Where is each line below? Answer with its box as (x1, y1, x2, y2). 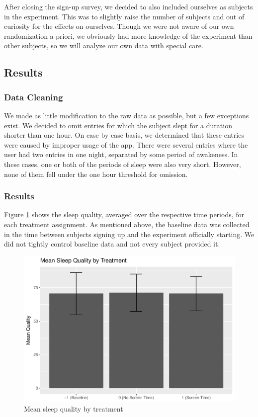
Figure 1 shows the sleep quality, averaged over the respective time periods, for (4, 209, 245, 220)
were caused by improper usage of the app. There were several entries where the (4, 139, 248, 150)
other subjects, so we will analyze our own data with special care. (4, 40, 203, 51)
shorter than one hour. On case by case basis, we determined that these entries (4, 130, 244, 140)
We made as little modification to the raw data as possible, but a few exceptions (4, 110, 249, 120)
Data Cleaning (4, 90, 63, 103)
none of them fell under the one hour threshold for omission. (4, 168, 188, 179)
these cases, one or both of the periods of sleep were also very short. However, (4, 159, 241, 169)
